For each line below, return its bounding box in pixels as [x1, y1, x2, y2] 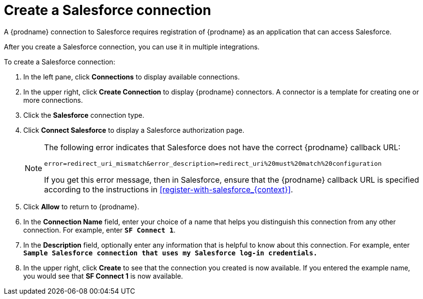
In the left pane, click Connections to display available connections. [23, 72, 240, 81]
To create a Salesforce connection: [4, 57, 115, 66]
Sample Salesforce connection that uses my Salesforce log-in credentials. [23, 249, 317, 257]
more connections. [23, 95, 83, 104]
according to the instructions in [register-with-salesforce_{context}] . [44, 184, 293, 194]
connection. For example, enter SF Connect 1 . [23, 225, 176, 234]
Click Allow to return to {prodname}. [23, 202, 140, 211]
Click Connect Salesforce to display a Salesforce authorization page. [23, 126, 245, 134]
